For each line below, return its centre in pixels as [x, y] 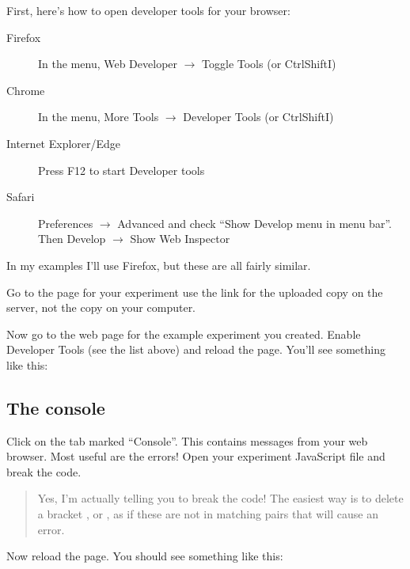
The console [56, 407]
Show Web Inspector [180, 239]
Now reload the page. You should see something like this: [145, 556]
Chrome [26, 90]
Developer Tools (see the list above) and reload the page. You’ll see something [196, 349]
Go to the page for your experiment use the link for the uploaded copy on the [195, 292]
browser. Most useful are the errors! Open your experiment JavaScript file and [196, 456]
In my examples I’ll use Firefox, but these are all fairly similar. [159, 265]
